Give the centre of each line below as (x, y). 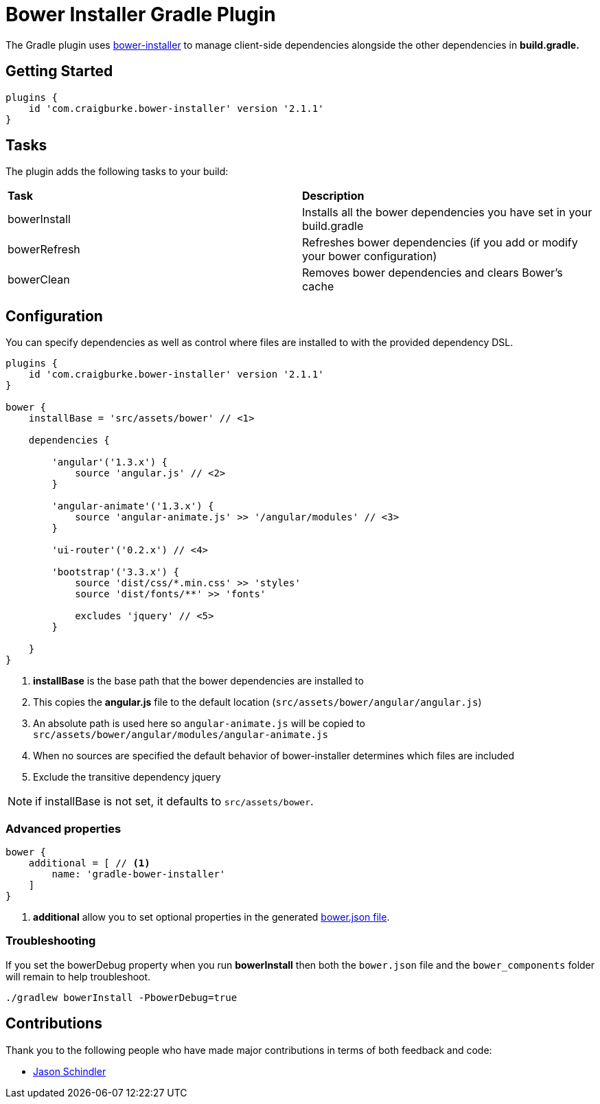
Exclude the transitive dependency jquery (127, 777)
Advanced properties (64, 828)
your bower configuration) (370, 256)
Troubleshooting (51, 941)
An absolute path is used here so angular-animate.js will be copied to (199, 724)
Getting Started (59, 71)
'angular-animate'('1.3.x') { (133, 506)
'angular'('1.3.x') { (110, 462)
